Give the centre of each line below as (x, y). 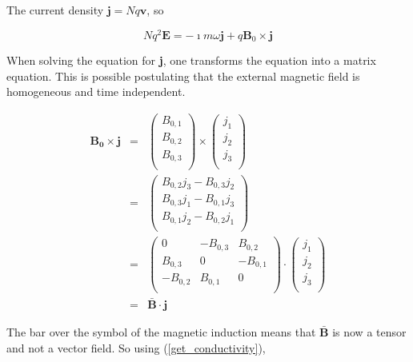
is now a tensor (369, 331)
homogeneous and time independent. (96, 91)
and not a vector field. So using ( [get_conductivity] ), (136, 347)
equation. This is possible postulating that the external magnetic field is (183, 76)
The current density (55, 10)
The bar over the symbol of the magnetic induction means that (161, 331)
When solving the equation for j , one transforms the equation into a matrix (191, 60)
